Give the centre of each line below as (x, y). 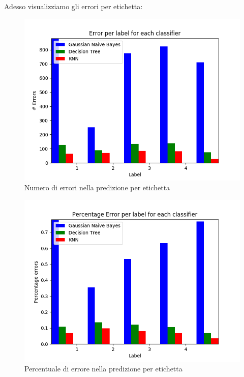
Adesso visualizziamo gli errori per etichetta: (73, 6)
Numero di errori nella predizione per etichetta (97, 187)
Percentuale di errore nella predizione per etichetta (103, 369)
